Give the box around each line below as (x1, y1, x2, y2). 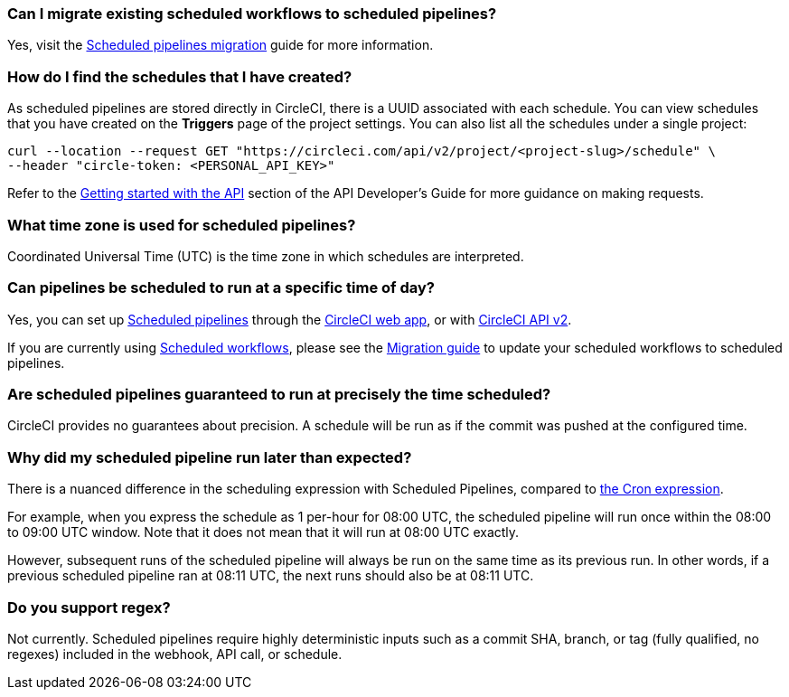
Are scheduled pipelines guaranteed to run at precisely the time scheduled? (7, 385, 551, 403)
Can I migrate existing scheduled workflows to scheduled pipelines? (7, 5, 497, 23)
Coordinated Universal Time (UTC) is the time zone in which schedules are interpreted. (7, 248, 524, 264)
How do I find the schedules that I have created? (7, 67, 352, 86)
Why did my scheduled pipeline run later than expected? (7, 447, 412, 466)
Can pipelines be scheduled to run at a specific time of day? (7, 278, 435, 297)
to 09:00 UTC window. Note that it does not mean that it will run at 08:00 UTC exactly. (7, 524, 520, 541)
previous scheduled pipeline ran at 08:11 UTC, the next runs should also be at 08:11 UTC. (7, 568, 534, 584)
